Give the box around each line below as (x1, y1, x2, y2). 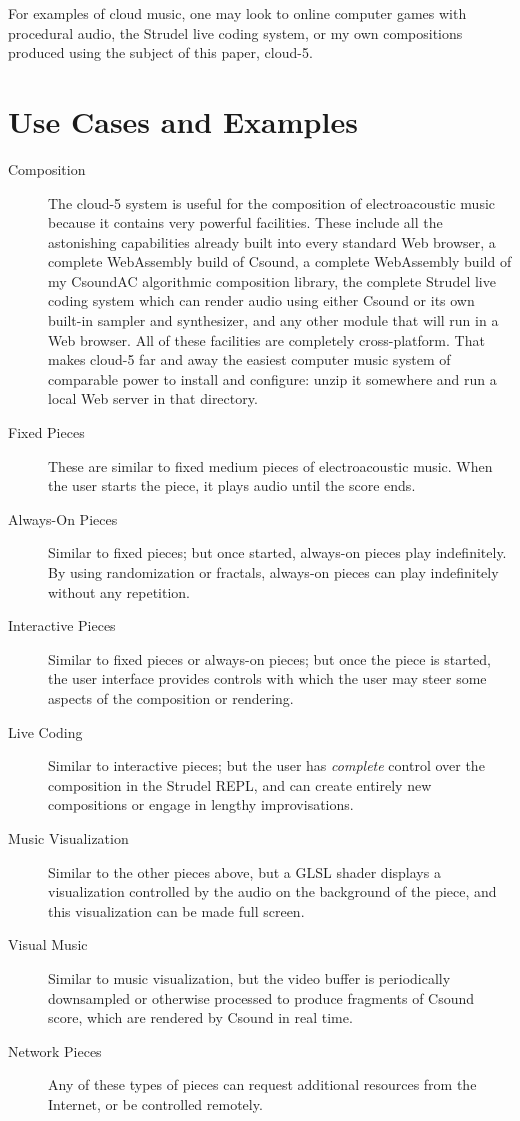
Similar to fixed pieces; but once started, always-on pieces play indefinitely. (48, 542, 507, 563)
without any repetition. (48, 581, 191, 602)
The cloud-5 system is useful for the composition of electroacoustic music (48, 192, 496, 213)
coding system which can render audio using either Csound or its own (48, 290, 475, 311)
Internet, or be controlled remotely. (48, 1093, 263, 1114)
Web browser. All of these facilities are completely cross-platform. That (48, 329, 485, 350)
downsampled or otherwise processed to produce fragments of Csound (48, 987, 475, 1008)
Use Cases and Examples (8, 100, 358, 141)
